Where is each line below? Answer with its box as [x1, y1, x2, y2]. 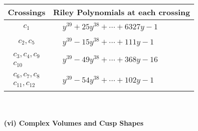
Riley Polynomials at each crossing [53, 6, 190, 18]
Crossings [8, 6, 46, 18]
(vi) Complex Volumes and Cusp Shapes [4, 117, 144, 128]
